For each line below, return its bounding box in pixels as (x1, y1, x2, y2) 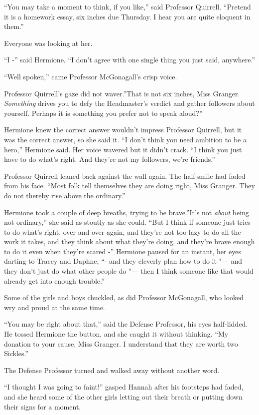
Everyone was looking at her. (4, 37, 93, 48)
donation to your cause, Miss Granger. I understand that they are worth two (4, 338, 238, 349)
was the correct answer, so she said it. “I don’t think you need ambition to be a (4, 134, 247, 144)
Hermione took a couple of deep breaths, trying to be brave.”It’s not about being (4, 207, 249, 217)
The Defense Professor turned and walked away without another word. (4, 365, 220, 375)
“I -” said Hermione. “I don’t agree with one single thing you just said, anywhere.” (4, 54, 256, 65)
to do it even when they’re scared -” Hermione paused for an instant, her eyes (4, 246, 242, 256)
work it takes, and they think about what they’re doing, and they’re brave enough (4, 236, 255, 247)
